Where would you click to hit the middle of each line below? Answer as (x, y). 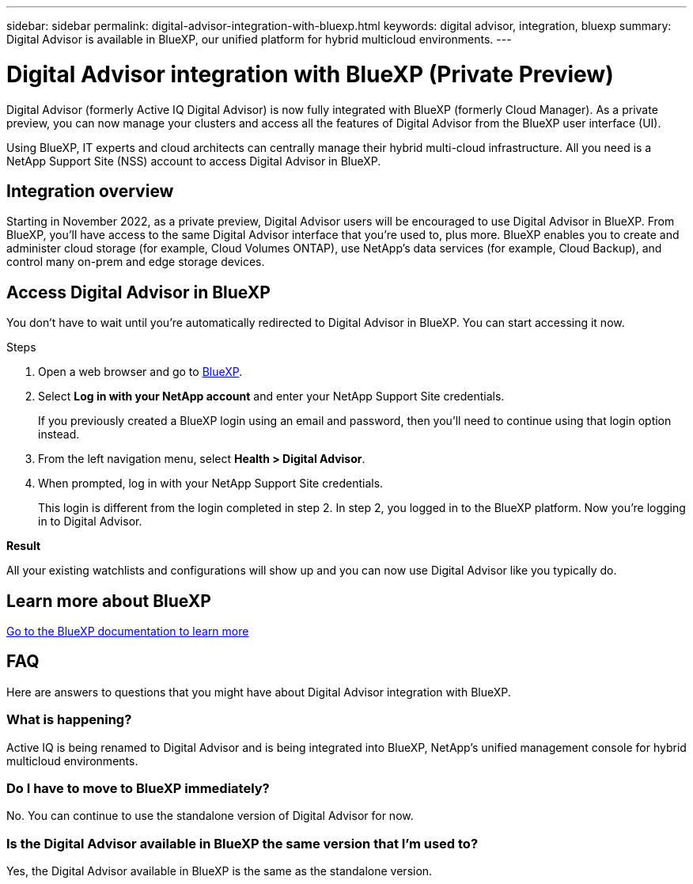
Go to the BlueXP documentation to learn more (128, 632)
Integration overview (90, 191)
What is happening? (69, 720)
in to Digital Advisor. (90, 522)
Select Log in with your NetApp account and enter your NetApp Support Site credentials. (271, 396)
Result (24, 546)
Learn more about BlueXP (109, 601)
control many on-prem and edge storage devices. (136, 262)
